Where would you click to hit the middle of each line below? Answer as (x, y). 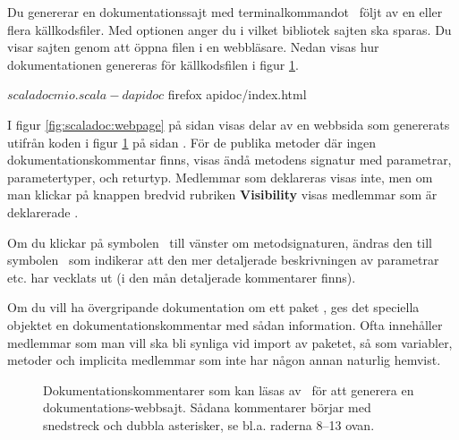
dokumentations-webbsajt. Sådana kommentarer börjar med (207, 407)
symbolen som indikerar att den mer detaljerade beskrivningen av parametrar (223, 260)
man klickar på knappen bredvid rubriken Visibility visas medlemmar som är (222, 195)
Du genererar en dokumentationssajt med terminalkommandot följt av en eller (225, 12)
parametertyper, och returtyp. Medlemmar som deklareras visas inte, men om (220, 177)
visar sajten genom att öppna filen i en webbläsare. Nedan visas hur (193, 47)
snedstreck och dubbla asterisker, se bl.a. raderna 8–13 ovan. (209, 424)
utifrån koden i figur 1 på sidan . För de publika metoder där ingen (192, 142)
